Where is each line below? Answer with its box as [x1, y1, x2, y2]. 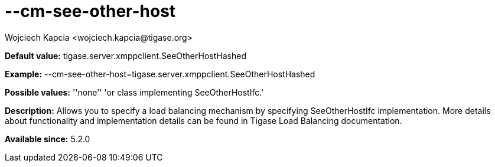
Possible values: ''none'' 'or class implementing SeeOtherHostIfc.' [5, 87, 264, 97]
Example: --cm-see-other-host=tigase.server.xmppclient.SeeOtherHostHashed [5, 68, 315, 79]
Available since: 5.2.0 [5, 133, 90, 144]
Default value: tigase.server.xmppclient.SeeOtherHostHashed [5, 50, 246, 61]
